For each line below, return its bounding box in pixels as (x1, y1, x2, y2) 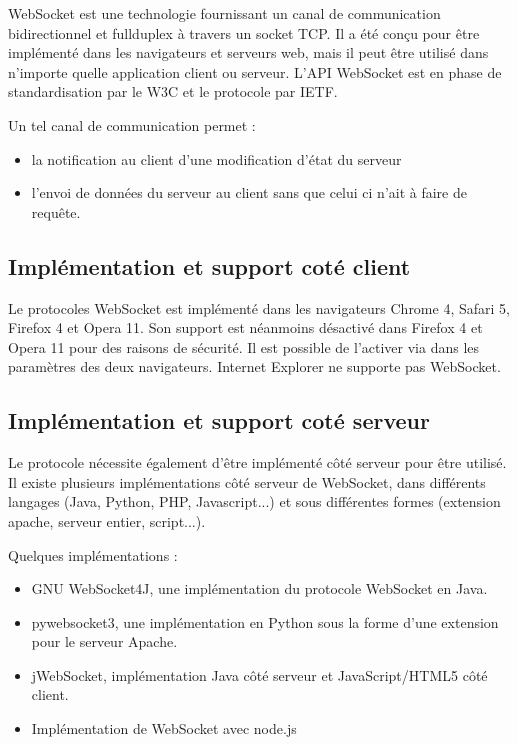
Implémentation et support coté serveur (8, 405, 430, 436)
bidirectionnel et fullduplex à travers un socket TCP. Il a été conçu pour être (8, 22, 480, 43)
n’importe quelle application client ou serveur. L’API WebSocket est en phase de (8, 61, 502, 82)
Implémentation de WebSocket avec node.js (31, 718, 297, 739)
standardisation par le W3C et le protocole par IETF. (8, 81, 338, 102)
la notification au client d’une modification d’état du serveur (31, 148, 402, 169)
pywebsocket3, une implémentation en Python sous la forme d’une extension (31, 611, 499, 632)
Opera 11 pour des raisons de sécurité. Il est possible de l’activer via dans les (8, 336, 480, 357)
